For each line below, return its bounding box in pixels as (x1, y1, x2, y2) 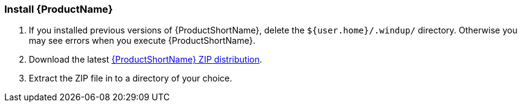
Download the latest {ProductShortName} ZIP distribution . (29, 54, 262, 65)
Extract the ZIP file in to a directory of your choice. (29, 73, 232, 84)
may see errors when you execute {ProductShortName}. (29, 35, 255, 46)
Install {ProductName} (4, 3, 113, 15)
